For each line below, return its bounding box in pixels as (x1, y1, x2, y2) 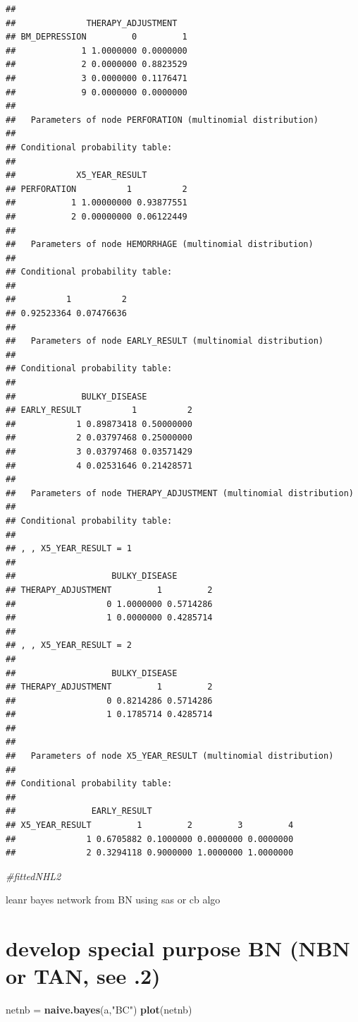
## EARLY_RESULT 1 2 (6, 405, 192, 416)
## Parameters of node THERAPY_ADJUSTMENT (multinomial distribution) (6, 488, 354, 498)
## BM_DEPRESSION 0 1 (6, 32, 187, 42)
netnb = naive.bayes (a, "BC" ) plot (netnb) (6, 1002, 192, 1017)
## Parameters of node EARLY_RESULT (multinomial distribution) (6, 336, 324, 347)
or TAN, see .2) (6, 961, 161, 990)
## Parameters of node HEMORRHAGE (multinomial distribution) (6, 239, 314, 250)
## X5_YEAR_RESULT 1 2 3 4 (6, 820, 294, 831)
